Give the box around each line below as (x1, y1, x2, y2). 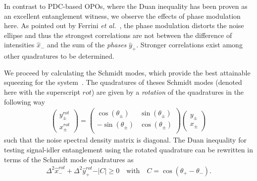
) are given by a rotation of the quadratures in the (91, 86, 244, 97)
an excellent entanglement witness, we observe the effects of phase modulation (4, 10, 241, 21)
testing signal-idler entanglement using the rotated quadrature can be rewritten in (4, 144, 253, 154)
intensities (4, 39, 35, 50)
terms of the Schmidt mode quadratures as (4, 154, 134, 164)
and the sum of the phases (47, 39, 127, 50)
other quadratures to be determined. (4, 51, 114, 61)
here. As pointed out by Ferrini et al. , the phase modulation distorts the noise (4, 20, 244, 31)
